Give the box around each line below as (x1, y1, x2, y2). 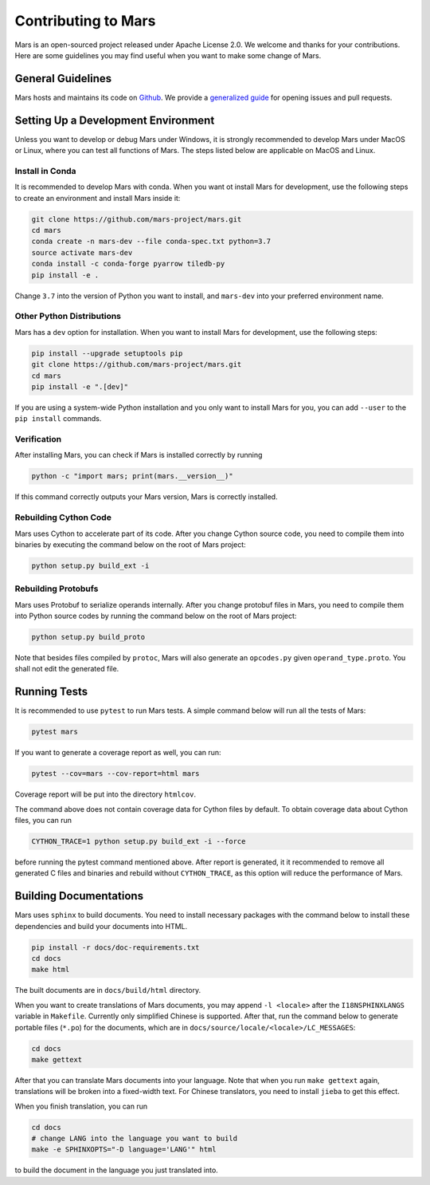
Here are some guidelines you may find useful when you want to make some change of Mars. (14, 50, 322, 60)
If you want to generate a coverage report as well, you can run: (14, 748, 222, 758)
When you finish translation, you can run (14, 1101, 147, 1111)
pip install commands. (14, 414, 102, 423)
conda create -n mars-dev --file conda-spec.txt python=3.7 (31, 237, 272, 246)
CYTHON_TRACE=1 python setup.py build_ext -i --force (31, 837, 246, 845)
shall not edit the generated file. (14, 664, 119, 674)
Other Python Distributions (14, 311, 122, 322)
